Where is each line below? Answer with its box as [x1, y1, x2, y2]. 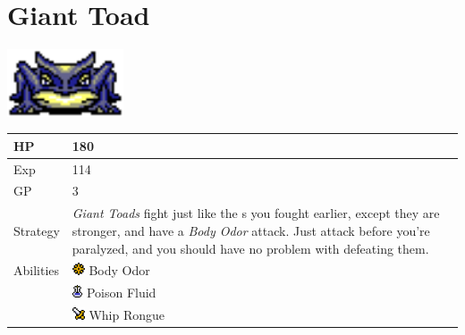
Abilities [13, 261, 60, 280]
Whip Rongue [89, 306, 165, 324]
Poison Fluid [86, 283, 156, 302]
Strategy [13, 221, 60, 239]
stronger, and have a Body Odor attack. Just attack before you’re [72, 221, 430, 239]
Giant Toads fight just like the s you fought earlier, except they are [72, 204, 440, 222]
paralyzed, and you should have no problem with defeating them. [72, 239, 429, 257]
